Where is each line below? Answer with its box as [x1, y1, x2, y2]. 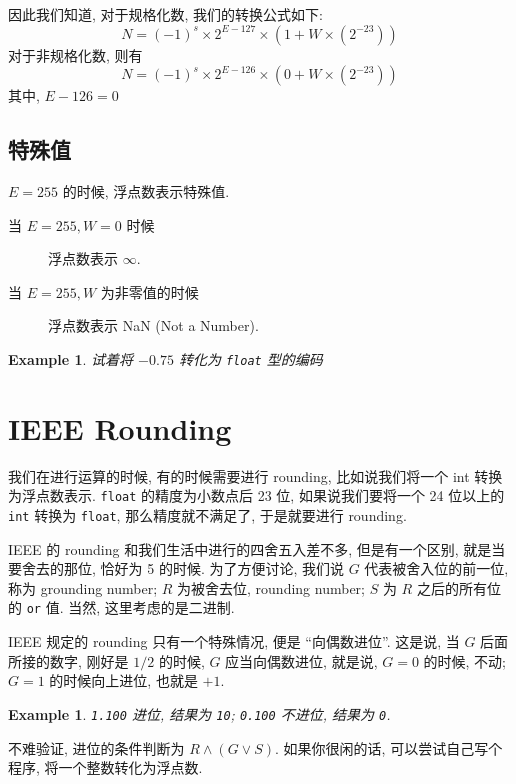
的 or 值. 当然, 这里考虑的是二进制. [8, 597, 235, 618]
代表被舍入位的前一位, [364, 558, 509, 579]
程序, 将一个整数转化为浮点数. [8, 757, 203, 778]
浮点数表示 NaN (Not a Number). [48, 315, 259, 336]
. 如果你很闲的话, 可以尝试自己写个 [275, 737, 503, 758]
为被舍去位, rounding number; [177, 577, 365, 598]
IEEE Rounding [8, 407, 232, 448]
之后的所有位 [416, 577, 501, 598]
